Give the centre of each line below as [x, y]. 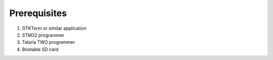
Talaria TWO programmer [49, 42]
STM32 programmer [43, 35]
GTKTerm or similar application [54, 28]
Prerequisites [38, 13]
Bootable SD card [40, 49]
